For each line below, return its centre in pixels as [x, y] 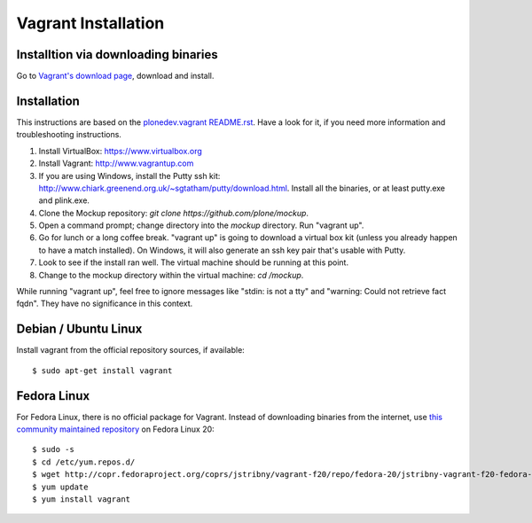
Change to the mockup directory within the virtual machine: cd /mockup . [171, 275]
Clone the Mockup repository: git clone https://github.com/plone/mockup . [174, 213]
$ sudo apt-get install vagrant [102, 371]
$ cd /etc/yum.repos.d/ [84, 462]
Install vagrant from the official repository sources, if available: [131, 350]
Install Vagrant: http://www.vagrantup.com [116, 163]
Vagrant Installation [90, 23]
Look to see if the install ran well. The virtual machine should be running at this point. [194, 262]
